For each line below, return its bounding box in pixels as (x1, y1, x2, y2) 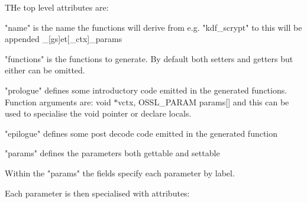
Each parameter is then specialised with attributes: (5, 186, 190, 199)
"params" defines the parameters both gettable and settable (5, 147, 220, 159)
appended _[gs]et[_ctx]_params (5, 33, 122, 45)
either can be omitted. (5, 64, 85, 76)
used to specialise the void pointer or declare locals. (5, 107, 192, 120)
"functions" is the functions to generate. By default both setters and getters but (5, 52, 293, 65)
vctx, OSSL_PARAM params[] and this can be (118, 95, 289, 108)
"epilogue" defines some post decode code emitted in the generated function (5, 127, 278, 139)
